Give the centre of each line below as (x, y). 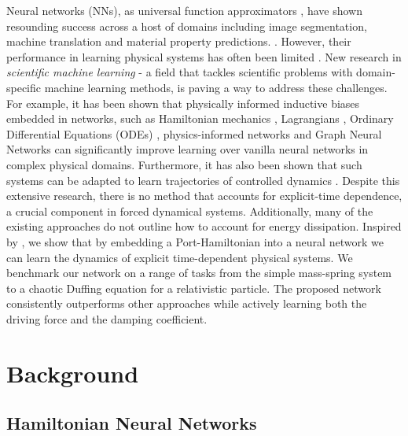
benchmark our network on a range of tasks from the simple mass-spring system (199, 273)
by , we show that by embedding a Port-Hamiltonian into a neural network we (195, 241)
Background (73, 373)
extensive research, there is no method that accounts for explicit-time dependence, (204, 196)
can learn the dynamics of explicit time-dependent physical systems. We (180, 257)
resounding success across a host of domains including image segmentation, (187, 26)
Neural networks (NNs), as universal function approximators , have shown (184, 10)
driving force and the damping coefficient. (107, 318)
